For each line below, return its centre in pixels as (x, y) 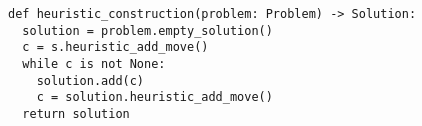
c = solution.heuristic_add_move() (154, 97)
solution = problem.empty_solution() (147, 30)
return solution (76, 113)
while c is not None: (94, 63)
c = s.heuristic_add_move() (115, 47)
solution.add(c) (90, 80)
